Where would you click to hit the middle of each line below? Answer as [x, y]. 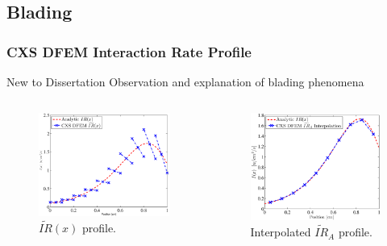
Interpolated [281, 232]
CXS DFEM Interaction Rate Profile [129, 51]
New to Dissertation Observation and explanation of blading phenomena [185, 81]
